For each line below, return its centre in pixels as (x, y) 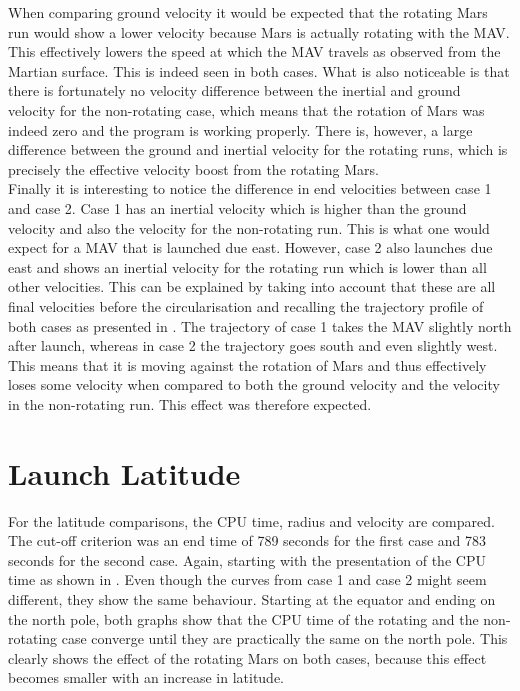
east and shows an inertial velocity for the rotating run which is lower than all (247, 266)
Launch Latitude (124, 472)
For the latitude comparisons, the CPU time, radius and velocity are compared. (251, 520)
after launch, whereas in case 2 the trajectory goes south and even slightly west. (253, 345)
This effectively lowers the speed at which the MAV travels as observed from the (254, 51)
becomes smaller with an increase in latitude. (146, 677)
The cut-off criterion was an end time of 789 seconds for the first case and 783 (247, 540)
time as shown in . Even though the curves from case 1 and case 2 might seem (247, 579)
